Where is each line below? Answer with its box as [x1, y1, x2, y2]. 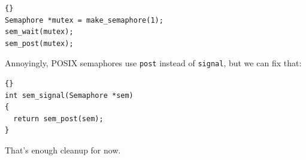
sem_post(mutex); [5, 39, 74, 48]
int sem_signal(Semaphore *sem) [5, 91, 134, 100]
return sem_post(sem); [13, 114, 104, 123]
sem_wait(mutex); [5, 27, 74, 36]
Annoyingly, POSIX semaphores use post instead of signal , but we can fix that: [5, 57, 302, 69]
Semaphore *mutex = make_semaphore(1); [5, 16, 163, 24]
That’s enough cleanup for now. [5, 144, 121, 156]
